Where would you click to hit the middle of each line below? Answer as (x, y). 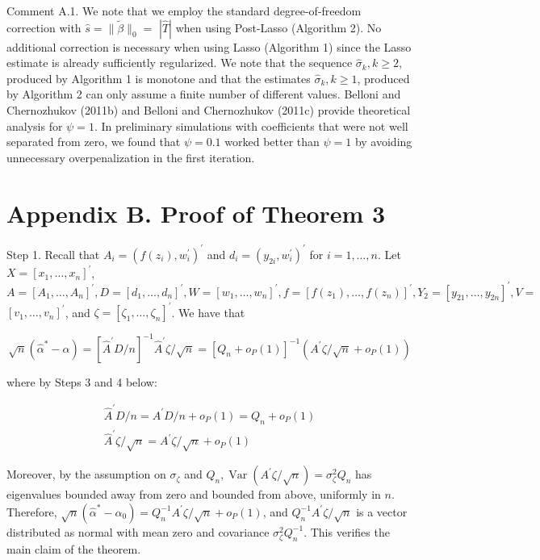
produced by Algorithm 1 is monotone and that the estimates (159, 78)
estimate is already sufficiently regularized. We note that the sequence (180, 63)
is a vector (382, 511)
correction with (44, 27)
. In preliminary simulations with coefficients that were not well (251, 125)
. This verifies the (347, 531)
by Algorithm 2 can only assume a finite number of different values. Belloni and (204, 94)
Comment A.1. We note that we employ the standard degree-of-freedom (184, 10)
